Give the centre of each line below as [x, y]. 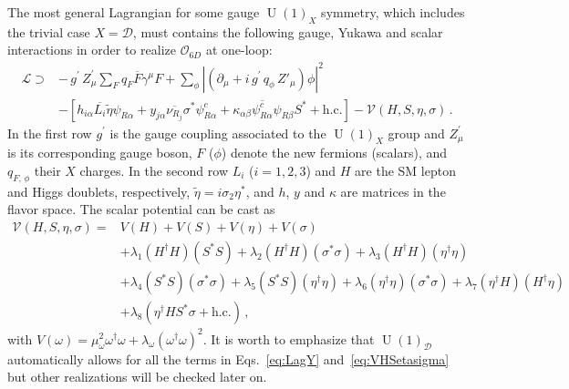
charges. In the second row [154, 170]
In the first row [50, 133]
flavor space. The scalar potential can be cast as [141, 209]
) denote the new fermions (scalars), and [334, 153]
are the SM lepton [405, 170]
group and [416, 133]
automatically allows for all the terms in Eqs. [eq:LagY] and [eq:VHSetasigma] [228, 358]
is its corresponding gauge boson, [100, 153]
